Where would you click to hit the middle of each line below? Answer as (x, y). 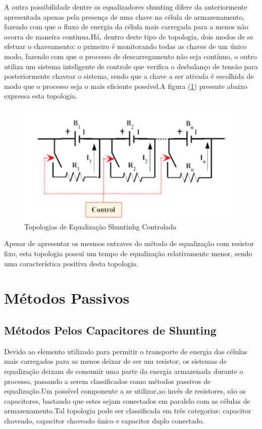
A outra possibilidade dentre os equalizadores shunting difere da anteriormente (126, 7)
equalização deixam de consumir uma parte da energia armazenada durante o (124, 371)
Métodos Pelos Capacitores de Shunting (110, 330)
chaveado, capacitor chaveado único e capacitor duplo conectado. (104, 420)
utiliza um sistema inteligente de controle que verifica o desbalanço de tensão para (131, 66)
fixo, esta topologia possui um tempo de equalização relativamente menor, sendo (128, 253)
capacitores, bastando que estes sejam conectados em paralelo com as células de (127, 400)
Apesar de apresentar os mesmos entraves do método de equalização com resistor (129, 243)
